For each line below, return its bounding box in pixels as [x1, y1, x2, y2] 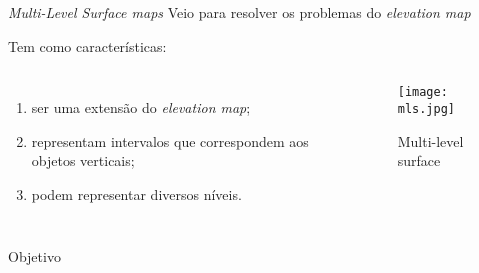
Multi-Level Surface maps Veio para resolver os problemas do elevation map [8, 2, 471, 22]
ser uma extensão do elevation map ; [31, 97, 251, 118]
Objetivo [8, 245, 61, 266]
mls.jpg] [397, 101, 455, 116]
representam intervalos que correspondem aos [31, 130, 309, 151]
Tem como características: [8, 35, 167, 56]
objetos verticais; [31, 150, 135, 171]
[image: [397, 85, 448, 100]
